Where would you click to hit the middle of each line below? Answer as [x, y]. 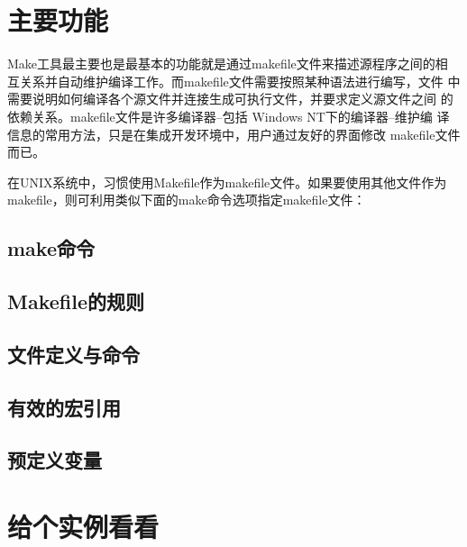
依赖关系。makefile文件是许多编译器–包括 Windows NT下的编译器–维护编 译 [229, 116]
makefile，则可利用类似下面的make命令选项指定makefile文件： [187, 200]
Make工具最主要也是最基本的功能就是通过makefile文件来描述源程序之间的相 [228, 64]
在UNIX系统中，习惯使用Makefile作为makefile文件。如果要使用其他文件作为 [227, 182]
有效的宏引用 [64, 407]
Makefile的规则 [76, 301]
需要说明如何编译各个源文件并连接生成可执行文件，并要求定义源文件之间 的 [230, 99]
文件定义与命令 [73, 354]
